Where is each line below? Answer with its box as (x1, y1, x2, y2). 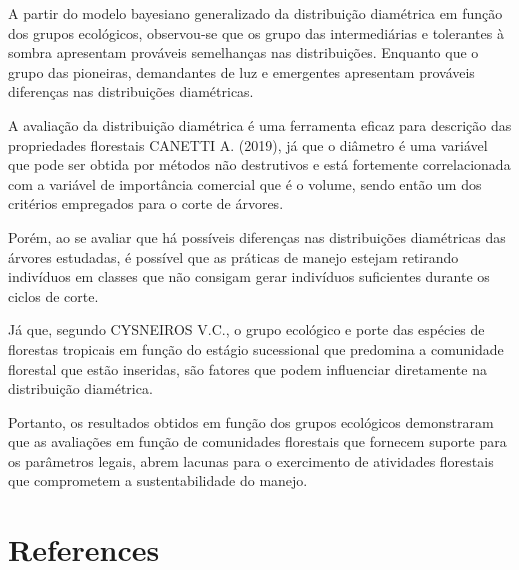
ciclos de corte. (8, 285, 99, 306)
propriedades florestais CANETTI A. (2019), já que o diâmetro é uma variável (8, 134, 488, 155)
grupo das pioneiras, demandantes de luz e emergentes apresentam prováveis (8, 61, 475, 82)
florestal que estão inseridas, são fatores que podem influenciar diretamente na (8, 358, 487, 379)
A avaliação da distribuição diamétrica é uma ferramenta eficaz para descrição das (8, 114, 512, 135)
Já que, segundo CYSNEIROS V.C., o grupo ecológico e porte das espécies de (8, 319, 485, 340)
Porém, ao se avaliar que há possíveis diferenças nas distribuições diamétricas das (8, 226, 506, 247)
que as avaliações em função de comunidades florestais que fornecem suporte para (8, 431, 507, 452)
